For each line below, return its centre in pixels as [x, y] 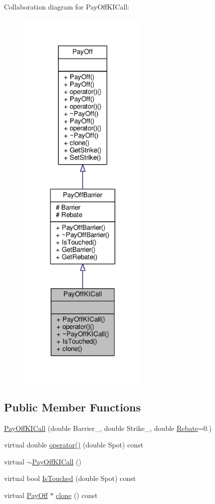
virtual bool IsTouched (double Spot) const [70, 478]
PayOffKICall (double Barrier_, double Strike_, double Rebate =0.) [108, 428]
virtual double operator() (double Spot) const [74, 445]
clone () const [77, 495]
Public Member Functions [72, 407]
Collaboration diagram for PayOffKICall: [67, 7]
